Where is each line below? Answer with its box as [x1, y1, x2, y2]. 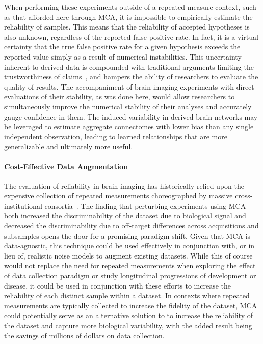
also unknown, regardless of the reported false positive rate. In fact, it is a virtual [4, 31, 258, 42]
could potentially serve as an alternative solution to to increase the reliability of [4, 310, 253, 321]
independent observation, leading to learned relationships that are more [4, 131, 227, 141]
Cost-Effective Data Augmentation [4, 161, 128, 171]
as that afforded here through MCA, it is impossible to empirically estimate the [4, 11, 253, 22]
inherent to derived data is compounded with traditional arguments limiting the [4, 61, 254, 72]
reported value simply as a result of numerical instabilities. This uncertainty [4, 51, 242, 62]
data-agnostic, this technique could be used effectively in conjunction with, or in [4, 240, 255, 251]
